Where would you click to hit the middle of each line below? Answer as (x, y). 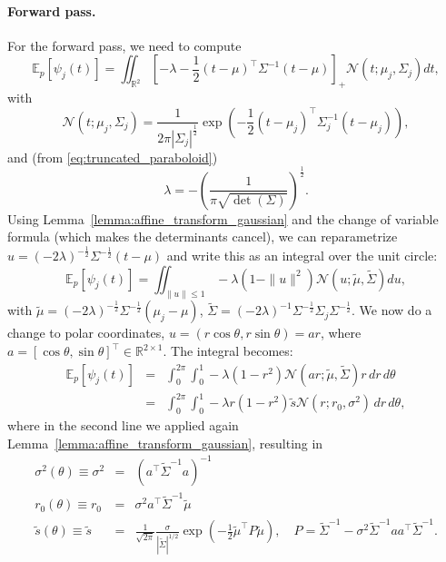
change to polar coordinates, (86, 333)
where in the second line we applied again (123, 425)
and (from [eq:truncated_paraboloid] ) (113, 157)
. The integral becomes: (228, 351)
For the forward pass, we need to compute (124, 45)
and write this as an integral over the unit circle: (302, 256)
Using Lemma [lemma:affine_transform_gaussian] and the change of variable (223, 218)
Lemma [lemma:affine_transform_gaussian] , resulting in (165, 443)
